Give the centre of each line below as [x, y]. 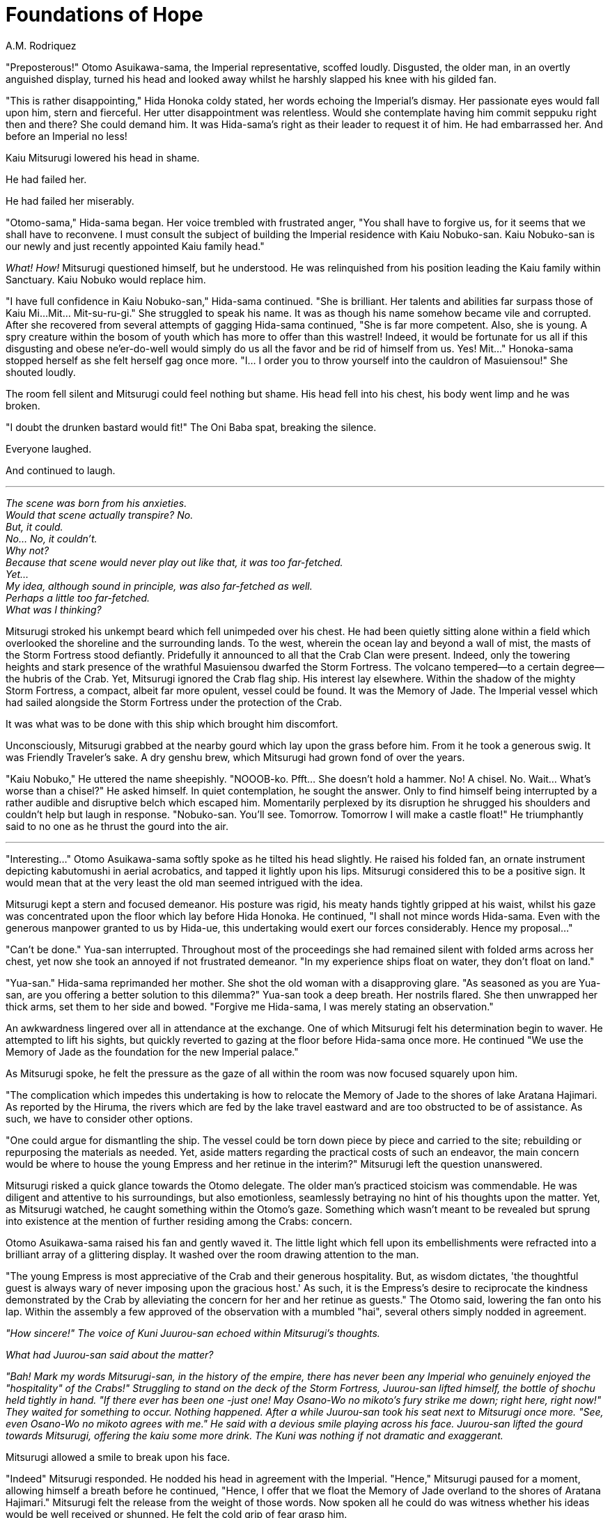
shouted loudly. [41, 372]
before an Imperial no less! [67, 136]
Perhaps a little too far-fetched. [78, 597]
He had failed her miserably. [70, 201]
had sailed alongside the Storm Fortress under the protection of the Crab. [174, 702]
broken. [23, 405]
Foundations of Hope [104, 15]
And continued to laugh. [61, 470]
